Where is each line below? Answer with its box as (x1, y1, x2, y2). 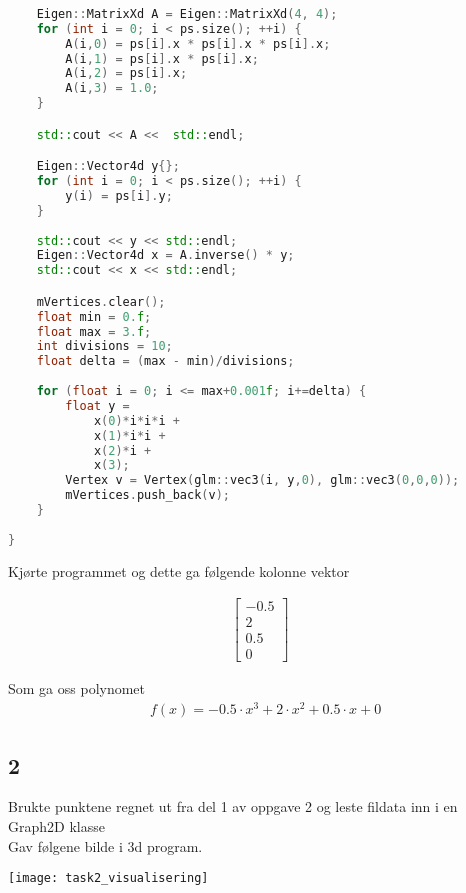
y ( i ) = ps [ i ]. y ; (65, 188, 173, 203)
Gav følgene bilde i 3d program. (8, 835, 203, 856)
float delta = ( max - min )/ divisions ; (36, 354, 295, 369)
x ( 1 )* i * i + (93, 428, 166, 443)
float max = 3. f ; (36, 324, 152, 339)
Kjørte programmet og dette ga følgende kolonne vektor (8, 560, 350, 581)
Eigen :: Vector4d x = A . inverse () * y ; (36, 248, 295, 263)
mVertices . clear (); (36, 294, 166, 309)
